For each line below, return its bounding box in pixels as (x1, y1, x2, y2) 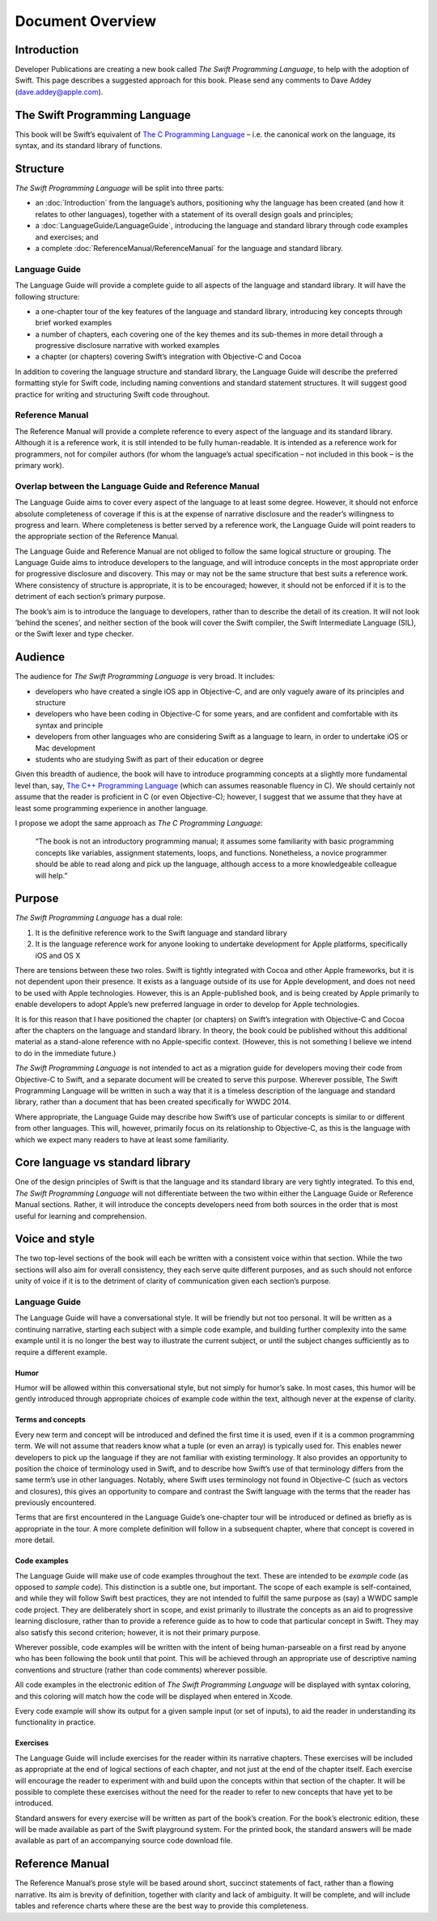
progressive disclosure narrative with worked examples (35, 341, 220, 351)
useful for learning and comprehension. (15, 1211, 147, 1221)
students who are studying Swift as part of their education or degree (35, 754, 264, 764)
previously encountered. (15, 1498, 96, 1507)
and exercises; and (35, 232, 99, 242)
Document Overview (15, 12, 157, 30)
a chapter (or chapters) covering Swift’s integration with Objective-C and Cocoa (35, 352, 302, 362)
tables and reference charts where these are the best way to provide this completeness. (15, 1901, 309, 1910)
